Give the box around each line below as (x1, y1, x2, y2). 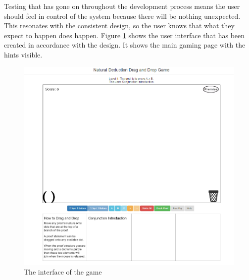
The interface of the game (24, 267, 102, 277)
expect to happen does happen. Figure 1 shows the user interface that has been (4, 30, 245, 40)
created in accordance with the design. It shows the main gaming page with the (4, 40, 246, 50)
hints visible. (4, 49, 43, 59)
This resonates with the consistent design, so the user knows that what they (4, 20, 235, 31)
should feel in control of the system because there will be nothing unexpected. (4, 10, 241, 21)
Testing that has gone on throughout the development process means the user (4, 1, 240, 11)
